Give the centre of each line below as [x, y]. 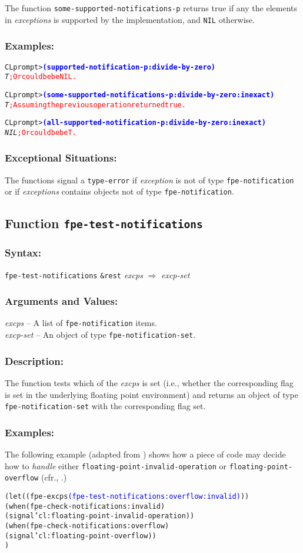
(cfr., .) [54, 477]
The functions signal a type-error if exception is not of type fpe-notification [149, 180]
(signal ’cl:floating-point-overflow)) [81, 536]
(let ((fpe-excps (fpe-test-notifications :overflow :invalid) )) [127, 496]
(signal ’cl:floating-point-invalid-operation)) [100, 516]
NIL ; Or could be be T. [41, 132]
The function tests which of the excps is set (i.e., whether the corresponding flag [149, 382]
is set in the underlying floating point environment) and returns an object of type [151, 394]
